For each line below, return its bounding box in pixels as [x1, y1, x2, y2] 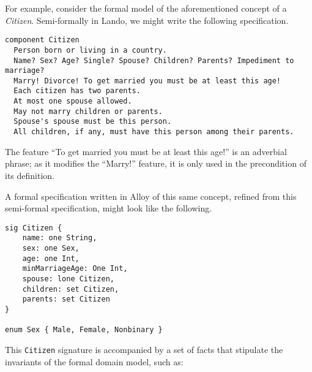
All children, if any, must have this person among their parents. [13, 127, 294, 137]
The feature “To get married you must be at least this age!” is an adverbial [5, 145, 287, 158]
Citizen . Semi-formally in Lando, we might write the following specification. [5, 13, 289, 26]
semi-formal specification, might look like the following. [5, 202, 212, 214]
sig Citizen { [5, 223, 62, 232]
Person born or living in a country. [13, 45, 167, 55]
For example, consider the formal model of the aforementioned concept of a [5, 2, 287, 14]
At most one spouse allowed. [13, 97, 132, 106]
